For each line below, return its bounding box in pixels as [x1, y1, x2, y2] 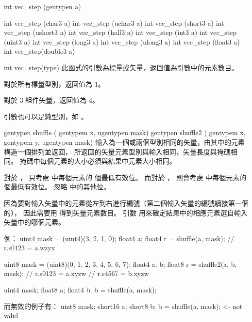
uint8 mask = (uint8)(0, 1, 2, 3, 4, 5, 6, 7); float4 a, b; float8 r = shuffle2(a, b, [4, 259, 237, 269]
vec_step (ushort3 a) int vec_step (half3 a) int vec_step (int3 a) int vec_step [4, 27, 237, 37]
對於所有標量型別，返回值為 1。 [4, 78, 105, 89]
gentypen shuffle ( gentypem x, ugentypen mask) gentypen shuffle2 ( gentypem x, [4, 127, 246, 138]
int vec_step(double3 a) [4, 46, 75, 56]
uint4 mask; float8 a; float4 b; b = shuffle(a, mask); [4, 285, 157, 295]
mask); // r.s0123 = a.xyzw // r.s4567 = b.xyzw [4, 268, 149, 278]
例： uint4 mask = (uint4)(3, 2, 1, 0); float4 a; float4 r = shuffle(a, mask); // [4, 233, 235, 243]
